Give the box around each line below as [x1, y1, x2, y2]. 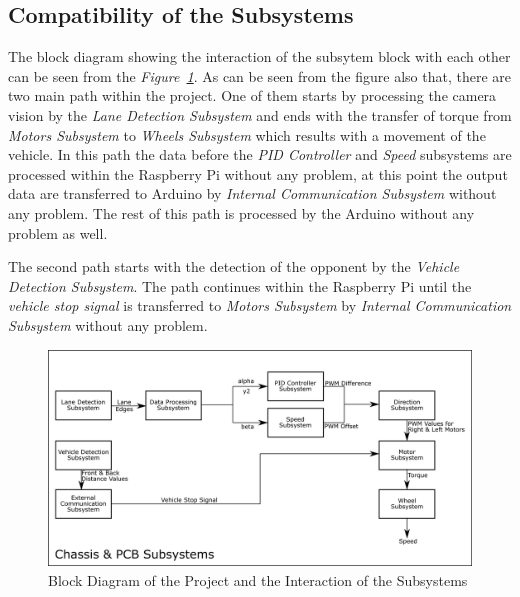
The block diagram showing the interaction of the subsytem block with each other [8, 46, 511, 67]
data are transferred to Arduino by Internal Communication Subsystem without [8, 183, 497, 204]
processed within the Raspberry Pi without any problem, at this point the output [8, 163, 508, 184]
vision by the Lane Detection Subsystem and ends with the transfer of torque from [8, 104, 512, 125]
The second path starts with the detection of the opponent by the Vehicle [8, 256, 460, 277]
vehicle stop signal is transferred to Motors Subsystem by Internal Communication [8, 295, 512, 316]
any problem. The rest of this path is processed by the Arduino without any [8, 202, 475, 223]
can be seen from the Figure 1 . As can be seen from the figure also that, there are [8, 65, 511, 86]
